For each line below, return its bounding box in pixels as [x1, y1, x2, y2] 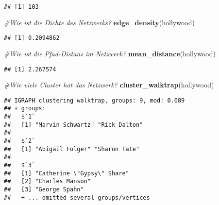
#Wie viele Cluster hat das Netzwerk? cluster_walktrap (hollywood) [4, 80, 214, 90]
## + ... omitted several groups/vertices [4, 194, 150, 201]
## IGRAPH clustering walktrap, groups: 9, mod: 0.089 [4, 97, 185, 104]
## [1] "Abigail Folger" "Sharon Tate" [4, 145, 140, 153]
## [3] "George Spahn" [4, 186, 84, 193]
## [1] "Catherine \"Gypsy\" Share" [4, 170, 129, 177]
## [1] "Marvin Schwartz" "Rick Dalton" [4, 121, 143, 128]
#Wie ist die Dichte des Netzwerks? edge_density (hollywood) [4, 17, 195, 27]
